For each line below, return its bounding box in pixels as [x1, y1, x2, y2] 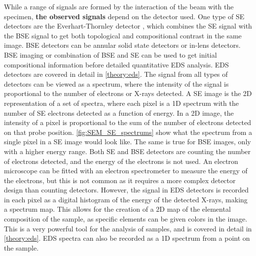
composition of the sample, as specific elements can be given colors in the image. [4, 214, 248, 224]
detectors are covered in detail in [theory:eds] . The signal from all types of [4, 69, 228, 79]
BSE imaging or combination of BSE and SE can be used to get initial [4, 49, 217, 60]
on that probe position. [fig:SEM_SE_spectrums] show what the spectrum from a [4, 127, 253, 137]
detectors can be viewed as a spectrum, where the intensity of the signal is [4, 78, 229, 89]
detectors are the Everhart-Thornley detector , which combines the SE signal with [4, 21, 252, 31]
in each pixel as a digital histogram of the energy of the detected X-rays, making [4, 194, 248, 204]
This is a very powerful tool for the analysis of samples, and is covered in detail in [4, 223, 252, 233]
